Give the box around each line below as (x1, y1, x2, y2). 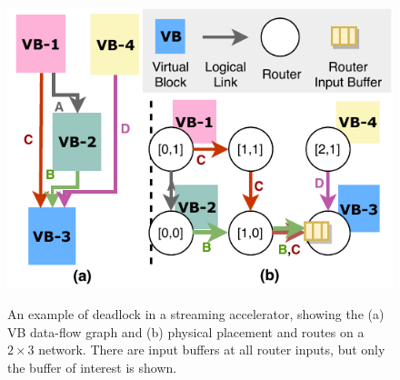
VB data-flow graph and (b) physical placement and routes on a (7, 322, 365, 341)
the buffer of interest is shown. (7, 357, 177, 376)
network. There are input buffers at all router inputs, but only (38, 340, 385, 359)
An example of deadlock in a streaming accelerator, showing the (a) (7, 304, 385, 323)
